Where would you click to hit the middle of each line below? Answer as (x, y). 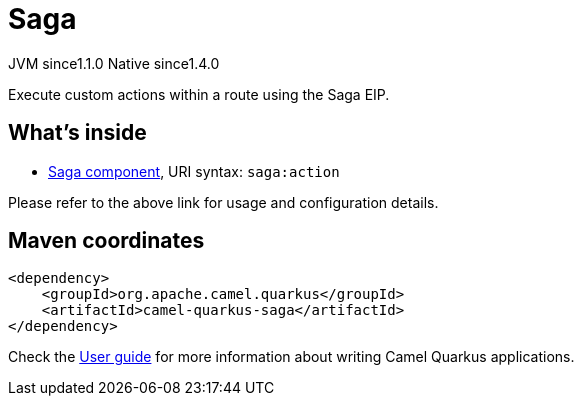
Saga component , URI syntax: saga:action (194, 171)
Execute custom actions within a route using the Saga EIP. (199, 94)
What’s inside (77, 133)
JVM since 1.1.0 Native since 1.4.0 (114, 63)
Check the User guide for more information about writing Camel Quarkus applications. (291, 357)
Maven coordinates (106, 241)
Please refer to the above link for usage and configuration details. (223, 202)
